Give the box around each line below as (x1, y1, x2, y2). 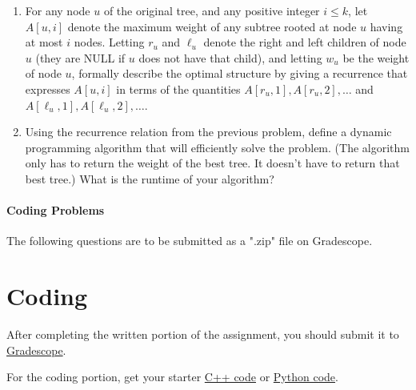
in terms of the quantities (116, 80, 241, 97)
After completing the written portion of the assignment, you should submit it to (6, 326, 399, 343)
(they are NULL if (35, 49, 126, 66)
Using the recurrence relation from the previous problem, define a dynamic (25, 123, 392, 140)
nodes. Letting (74, 34, 145, 50)
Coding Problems (6, 202, 105, 219)
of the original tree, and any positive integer (103, 2, 320, 18)
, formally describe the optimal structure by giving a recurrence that (71, 65, 408, 82)
